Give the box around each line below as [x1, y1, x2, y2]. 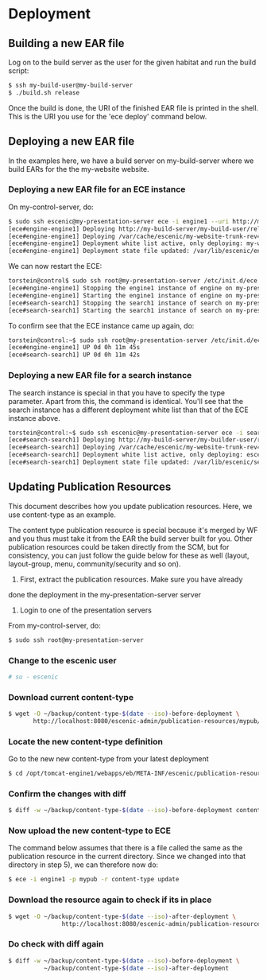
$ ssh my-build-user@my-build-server [8, 81, 133, 89]
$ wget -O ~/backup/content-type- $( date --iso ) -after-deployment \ [8, 912, 237, 920]
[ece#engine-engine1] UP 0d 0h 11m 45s [8, 344, 141, 352]
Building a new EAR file [8, 37, 125, 50]
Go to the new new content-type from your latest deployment [8, 754, 209, 764]
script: [8, 66, 29, 76]
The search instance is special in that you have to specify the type [8, 387, 225, 398]
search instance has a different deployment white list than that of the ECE [8, 405, 249, 414]
